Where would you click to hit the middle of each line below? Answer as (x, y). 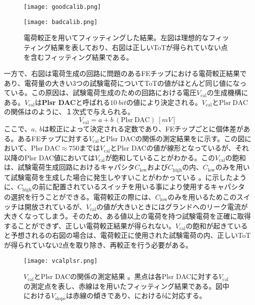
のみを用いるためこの (202, 196)
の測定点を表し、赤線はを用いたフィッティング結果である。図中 (127, 286)
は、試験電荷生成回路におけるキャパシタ (69, 167)
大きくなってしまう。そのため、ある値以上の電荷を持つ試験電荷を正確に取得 (127, 216)
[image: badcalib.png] (61, 22)
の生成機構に (227, 92)
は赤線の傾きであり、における (114, 295)
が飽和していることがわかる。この (160, 157)
